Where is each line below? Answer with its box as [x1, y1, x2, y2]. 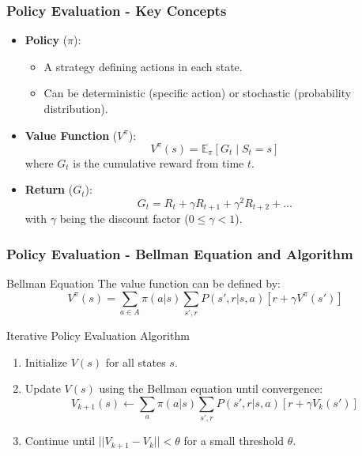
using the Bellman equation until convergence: [99, 380, 323, 397]
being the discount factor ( [59, 210, 189, 227]
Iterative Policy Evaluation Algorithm [6, 327, 190, 344]
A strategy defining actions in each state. [43, 58, 243, 74]
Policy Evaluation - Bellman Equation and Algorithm [6, 243, 353, 263]
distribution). [43, 100, 108, 116]
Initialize [25, 353, 68, 370]
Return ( [25, 181, 74, 198]
